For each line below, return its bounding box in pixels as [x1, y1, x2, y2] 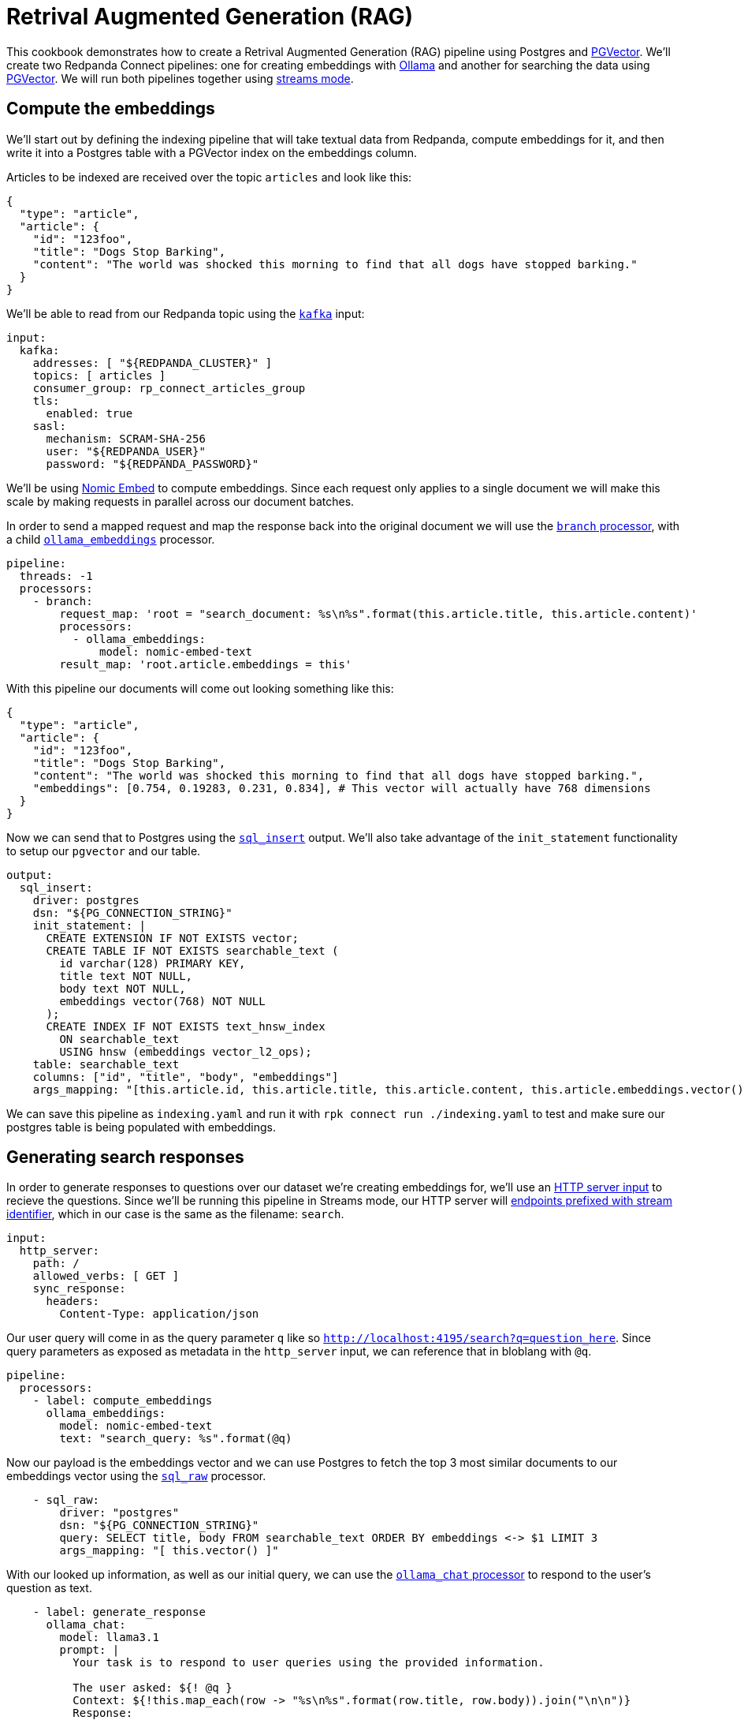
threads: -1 [19, 569, 93, 582]
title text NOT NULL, [59, 969, 193, 982]
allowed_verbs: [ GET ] [32, 1269, 180, 1283]
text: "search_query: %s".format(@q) [59, 1432, 292, 1445]
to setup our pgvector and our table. [6, 843, 201, 858]
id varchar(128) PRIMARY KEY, [59, 956, 246, 970]
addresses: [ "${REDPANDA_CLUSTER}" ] [32, 356, 273, 369]
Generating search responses [6, 1147, 244, 1168]
